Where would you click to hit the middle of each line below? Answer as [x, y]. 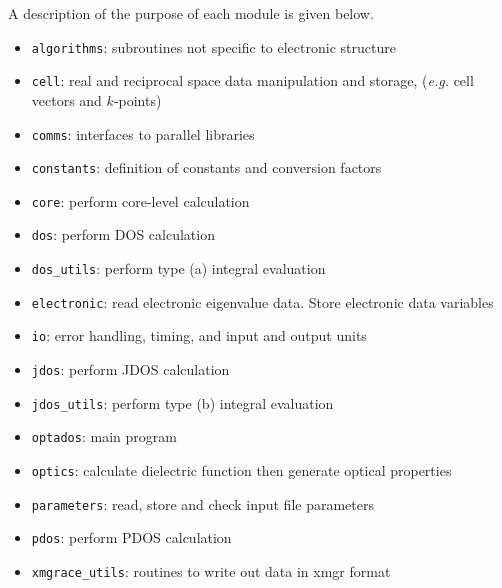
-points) [137, 99]
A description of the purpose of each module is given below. [191, 13]
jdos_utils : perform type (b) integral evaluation [182, 402]
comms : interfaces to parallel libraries [143, 133]
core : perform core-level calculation [140, 200]
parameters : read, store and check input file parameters [202, 503]
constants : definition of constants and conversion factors [206, 167]
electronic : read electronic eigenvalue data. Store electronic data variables [262, 301]
